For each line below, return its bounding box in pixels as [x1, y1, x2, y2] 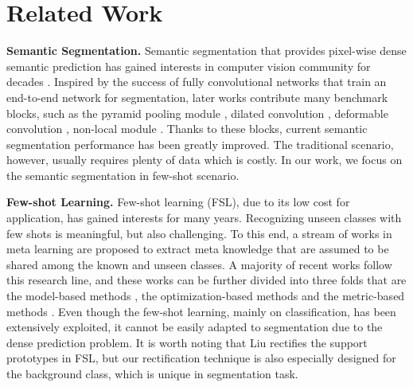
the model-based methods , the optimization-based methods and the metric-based [6, 287, 405, 304]
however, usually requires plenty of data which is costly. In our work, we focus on [6, 151, 403, 168]
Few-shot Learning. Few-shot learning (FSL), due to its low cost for [6, 193, 350, 210]
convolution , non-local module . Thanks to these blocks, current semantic [6, 120, 368, 137]
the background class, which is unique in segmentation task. [6, 365, 298, 381]
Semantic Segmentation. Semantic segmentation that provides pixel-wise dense [6, 42, 407, 59]
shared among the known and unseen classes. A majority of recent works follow [6, 256, 392, 272]
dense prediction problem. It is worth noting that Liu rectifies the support [6, 334, 368, 350]
